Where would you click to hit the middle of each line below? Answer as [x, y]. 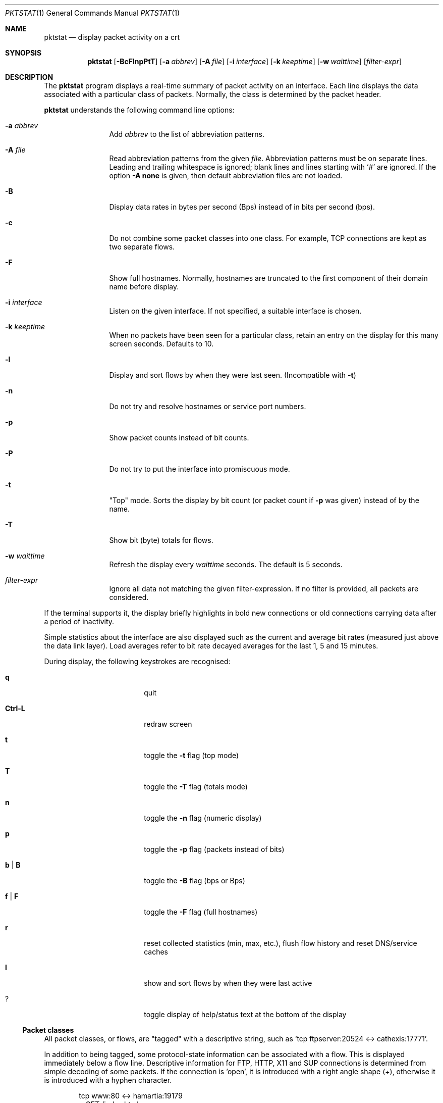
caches [156, 952]
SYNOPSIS [23, 53]
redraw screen [168, 724]
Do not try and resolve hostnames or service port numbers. [208, 406]
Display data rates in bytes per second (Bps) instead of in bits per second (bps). [242, 207]
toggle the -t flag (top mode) [191, 755]
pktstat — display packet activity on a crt [112, 37]
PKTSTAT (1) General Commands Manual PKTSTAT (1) [93, 13]
